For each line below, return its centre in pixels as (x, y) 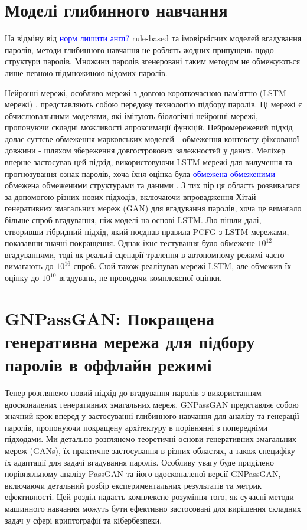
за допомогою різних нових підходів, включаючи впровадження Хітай (130, 196)
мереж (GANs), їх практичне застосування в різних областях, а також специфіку (150, 451)
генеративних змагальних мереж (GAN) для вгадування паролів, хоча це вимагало (153, 208)
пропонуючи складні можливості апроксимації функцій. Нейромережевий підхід (149, 127)
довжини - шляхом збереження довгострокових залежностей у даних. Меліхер (145, 150)
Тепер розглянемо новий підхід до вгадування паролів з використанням (133, 393)
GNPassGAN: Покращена (110, 318)
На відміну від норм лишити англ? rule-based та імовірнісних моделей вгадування (153, 38)
